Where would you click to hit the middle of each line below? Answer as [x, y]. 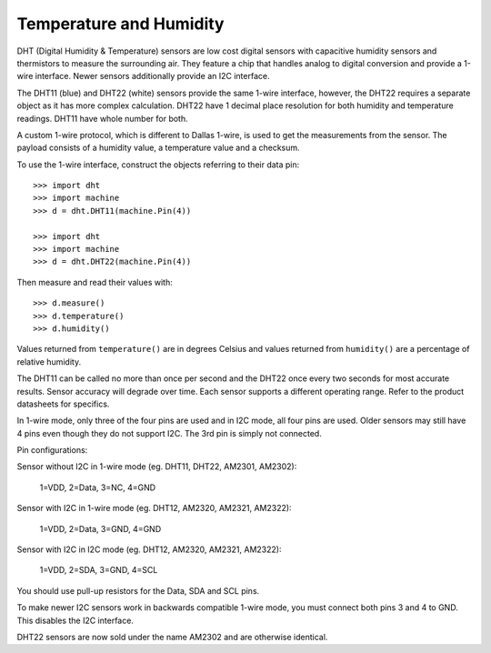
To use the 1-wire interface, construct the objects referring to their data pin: [158, 165]
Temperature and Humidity [120, 24]
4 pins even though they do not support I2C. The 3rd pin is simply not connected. [169, 433]
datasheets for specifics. [63, 404]
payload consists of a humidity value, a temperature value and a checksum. [158, 148]
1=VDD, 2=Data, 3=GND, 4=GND [100, 528]
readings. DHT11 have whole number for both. [102, 118]
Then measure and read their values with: [95, 282]
